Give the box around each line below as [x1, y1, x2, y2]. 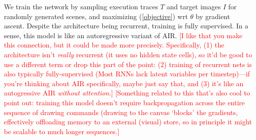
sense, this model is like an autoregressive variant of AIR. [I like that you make [4, 30, 243, 40]
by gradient [195, 11, 230, 21]
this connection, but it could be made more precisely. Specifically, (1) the [4, 40, 224, 50]
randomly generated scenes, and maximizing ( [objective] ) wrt [4, 11, 188, 21]
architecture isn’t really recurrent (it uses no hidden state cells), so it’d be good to [4, 49, 252, 59]
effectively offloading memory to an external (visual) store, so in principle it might [4, 117, 252, 127]
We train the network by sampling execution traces [4, 1, 158, 11]
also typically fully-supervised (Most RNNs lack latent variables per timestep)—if [4, 69, 250, 79]
